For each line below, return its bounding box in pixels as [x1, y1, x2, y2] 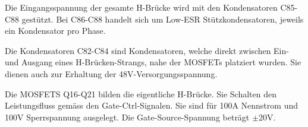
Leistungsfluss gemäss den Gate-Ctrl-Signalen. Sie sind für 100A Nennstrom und [5, 99, 298, 112]
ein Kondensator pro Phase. [5, 24, 106, 37]
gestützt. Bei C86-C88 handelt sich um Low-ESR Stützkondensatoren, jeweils [21, 12, 304, 25]
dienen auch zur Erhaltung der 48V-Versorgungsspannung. [5, 67, 218, 80]
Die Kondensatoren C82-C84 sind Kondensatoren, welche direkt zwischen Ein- [5, 44, 289, 56]
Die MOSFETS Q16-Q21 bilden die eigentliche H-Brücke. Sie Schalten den [5, 87, 276, 100]
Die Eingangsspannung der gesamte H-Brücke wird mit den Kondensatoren [5, 1, 278, 13]
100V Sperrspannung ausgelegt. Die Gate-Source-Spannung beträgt [5, 110, 250, 123]
